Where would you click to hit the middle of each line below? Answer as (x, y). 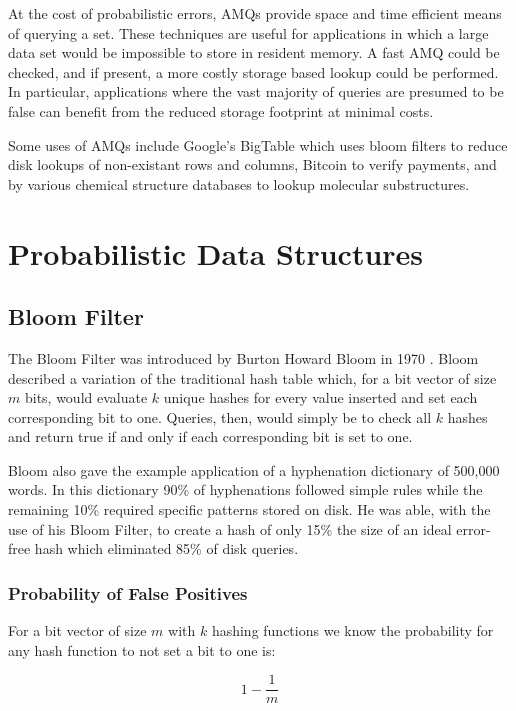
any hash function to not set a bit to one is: (142, 649)
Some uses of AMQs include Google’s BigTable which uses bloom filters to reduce (258, 144)
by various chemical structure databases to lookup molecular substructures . (239, 183)
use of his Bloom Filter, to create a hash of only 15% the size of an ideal (230, 528)
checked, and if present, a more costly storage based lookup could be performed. (253, 71)
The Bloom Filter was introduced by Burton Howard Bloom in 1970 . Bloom (243, 357)
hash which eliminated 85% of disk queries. (166, 548)
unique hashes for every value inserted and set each (320, 397)
